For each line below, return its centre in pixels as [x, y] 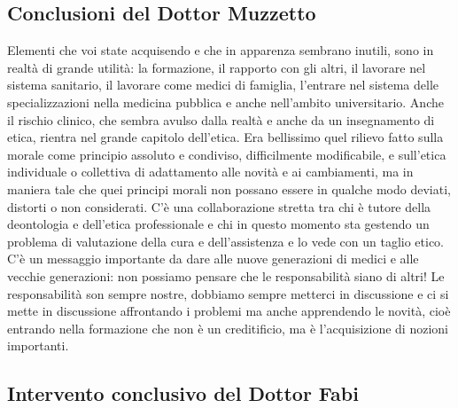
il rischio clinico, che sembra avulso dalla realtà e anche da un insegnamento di [221, 119]
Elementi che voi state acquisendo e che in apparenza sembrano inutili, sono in [221, 50]
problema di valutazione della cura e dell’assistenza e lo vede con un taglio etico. [225, 241]
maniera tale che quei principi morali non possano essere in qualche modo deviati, [229, 188]
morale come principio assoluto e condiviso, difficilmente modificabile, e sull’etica [227, 154]
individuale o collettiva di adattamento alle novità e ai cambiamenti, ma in [210, 172]
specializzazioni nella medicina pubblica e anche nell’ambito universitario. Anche [225, 102]
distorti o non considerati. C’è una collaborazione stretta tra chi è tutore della [219, 206]
